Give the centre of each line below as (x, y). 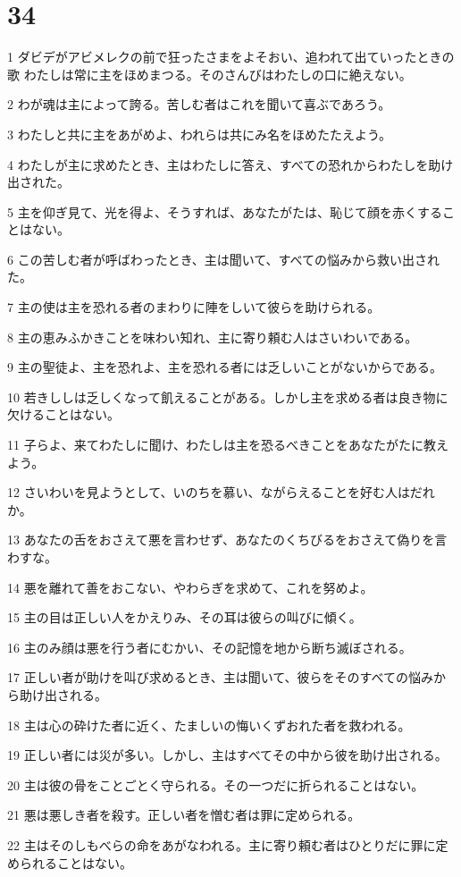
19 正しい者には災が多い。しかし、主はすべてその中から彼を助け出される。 (227, 755)
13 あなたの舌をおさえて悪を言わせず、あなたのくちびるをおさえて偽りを (221, 540)
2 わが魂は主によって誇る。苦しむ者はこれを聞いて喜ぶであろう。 (199, 104)
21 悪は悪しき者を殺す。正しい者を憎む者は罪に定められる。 (184, 815)
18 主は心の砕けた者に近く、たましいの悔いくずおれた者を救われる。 (209, 725)
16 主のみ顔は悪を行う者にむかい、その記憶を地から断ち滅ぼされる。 (210, 647)
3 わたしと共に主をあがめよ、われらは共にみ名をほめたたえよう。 (200, 134)
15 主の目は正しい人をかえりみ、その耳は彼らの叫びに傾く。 (184, 617)
